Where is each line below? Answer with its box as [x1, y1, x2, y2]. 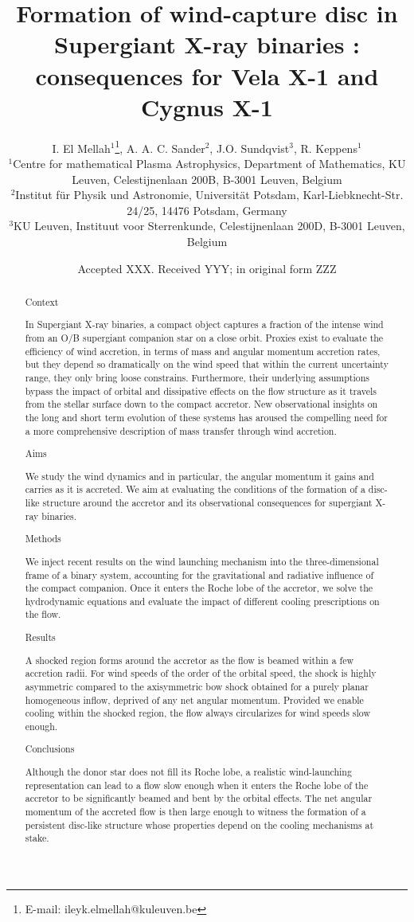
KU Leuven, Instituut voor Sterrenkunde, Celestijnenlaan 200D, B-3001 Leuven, [14, 217, 405, 234]
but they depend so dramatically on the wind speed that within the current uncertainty [25, 357, 389, 371]
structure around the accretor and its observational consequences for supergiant [42, 496, 373, 510]
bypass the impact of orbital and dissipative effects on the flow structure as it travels [25, 384, 377, 397]
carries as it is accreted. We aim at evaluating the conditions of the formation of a [25, 482, 365, 496]
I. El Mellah [52, 139, 111, 156]
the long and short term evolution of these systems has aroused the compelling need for [25, 411, 388, 424]
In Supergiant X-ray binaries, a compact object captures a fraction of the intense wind [25, 318, 384, 331]
